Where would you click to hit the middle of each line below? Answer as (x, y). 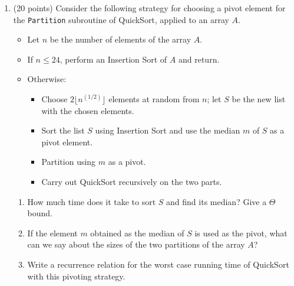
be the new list (259, 99)
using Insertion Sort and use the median (168, 130)
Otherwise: (47, 79)
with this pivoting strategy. (76, 276)
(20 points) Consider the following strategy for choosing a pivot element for (149, 8)
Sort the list (63, 130)
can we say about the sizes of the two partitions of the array (136, 244)
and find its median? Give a (217, 201)
